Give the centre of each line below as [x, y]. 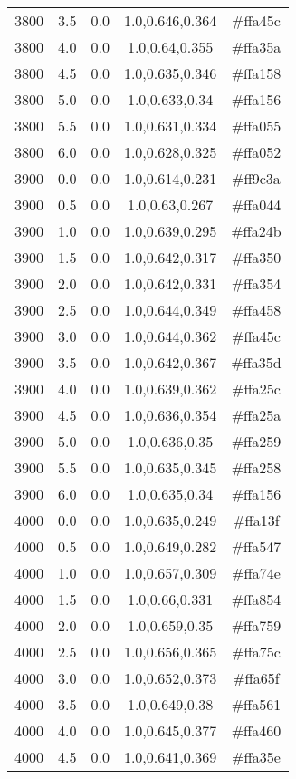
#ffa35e [256, 757]
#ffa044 [256, 204]
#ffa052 [256, 152]
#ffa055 [256, 126]
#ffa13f [256, 520]
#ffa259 [256, 441]
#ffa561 [256, 704]
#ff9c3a [256, 178]
